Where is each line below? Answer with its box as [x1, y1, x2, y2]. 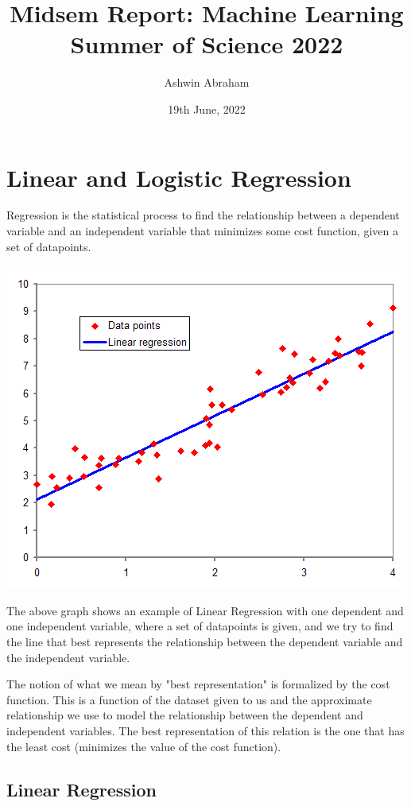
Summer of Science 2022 [70, 28, 343, 60]
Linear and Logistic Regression [6, 161, 351, 193]
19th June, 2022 [168, 100, 246, 117]
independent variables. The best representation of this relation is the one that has [6, 722, 405, 738]
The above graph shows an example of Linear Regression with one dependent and [6, 602, 404, 618]
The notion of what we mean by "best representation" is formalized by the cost [6, 676, 390, 692]
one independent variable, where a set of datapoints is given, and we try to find [6, 618, 394, 634]
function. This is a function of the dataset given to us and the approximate [6, 691, 372, 707]
